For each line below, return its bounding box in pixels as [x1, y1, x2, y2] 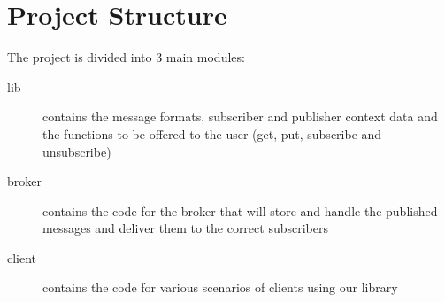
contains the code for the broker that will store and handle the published [42, 201, 438, 220]
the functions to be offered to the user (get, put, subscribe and [42, 124, 382, 143]
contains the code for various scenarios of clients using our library [42, 278, 398, 297]
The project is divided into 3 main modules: [7, 48, 245, 66]
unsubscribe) [42, 142, 111, 160]
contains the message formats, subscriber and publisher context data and [42, 107, 438, 126]
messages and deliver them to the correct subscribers [42, 219, 328, 237]
